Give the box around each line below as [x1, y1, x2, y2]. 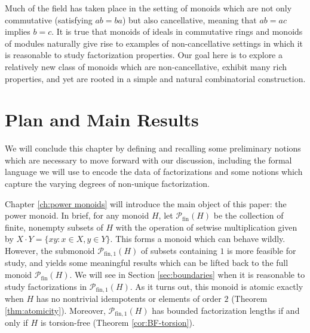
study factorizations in [5, 280, 87, 292]
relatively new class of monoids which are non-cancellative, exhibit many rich [5, 60, 287, 72]
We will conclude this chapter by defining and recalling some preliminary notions [5, 142, 301, 155]
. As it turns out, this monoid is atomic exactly [130, 280, 303, 292]
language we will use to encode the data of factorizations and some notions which [5, 165, 303, 178]
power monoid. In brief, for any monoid [5, 209, 149, 222]
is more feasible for [227, 244, 296, 257]
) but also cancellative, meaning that [122, 13, 257, 26]
